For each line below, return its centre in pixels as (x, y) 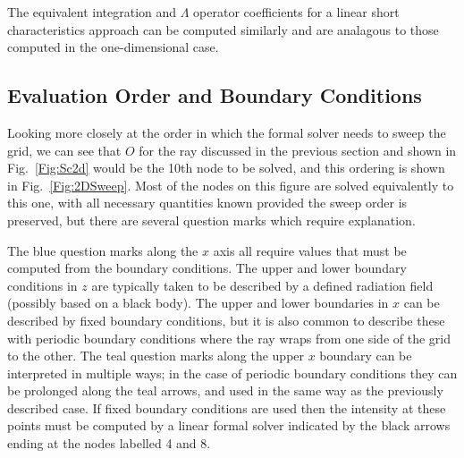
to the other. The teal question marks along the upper (156, 356)
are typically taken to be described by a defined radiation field (262, 285)
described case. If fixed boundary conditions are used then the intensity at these (227, 407)
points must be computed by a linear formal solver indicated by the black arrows (229, 425)
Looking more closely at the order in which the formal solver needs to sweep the (227, 132)
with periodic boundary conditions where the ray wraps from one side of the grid (229, 338)
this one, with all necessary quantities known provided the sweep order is (207, 203)
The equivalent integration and (92, 12)
